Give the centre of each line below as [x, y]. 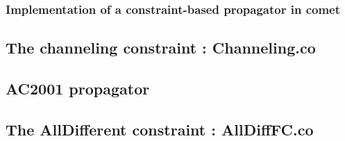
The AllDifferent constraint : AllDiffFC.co [160, 129]
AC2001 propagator [78, 89]
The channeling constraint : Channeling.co [161, 48]
